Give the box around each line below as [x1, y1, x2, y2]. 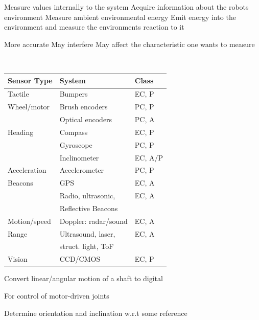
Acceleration [8, 165, 46, 175]
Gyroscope [59, 139, 92, 150]
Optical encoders [59, 114, 112, 124]
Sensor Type [8, 75, 53, 86]
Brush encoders [59, 101, 108, 112]
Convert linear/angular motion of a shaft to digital [4, 273, 163, 284]
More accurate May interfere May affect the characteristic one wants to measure [4, 38, 255, 49]
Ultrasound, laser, [59, 228, 115, 239]
